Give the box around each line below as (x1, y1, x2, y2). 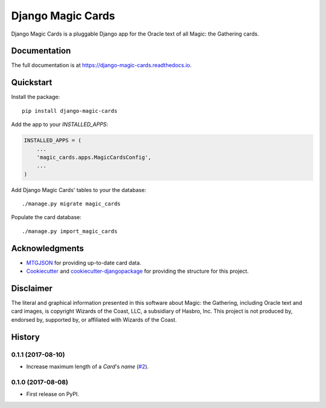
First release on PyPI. (26, 390, 80, 398)
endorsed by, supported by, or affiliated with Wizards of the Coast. (11, 316, 177, 323)
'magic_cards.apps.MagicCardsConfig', (36, 154, 152, 161)
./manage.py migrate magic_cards (22, 200, 121, 208)
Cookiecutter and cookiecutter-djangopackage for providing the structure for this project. (26, 267, 249, 275)
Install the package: (11, 94, 60, 101)
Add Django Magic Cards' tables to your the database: (11, 186, 147, 193)
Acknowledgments (11, 243, 85, 253)
